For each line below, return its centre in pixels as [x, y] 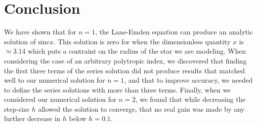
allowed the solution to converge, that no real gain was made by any [141, 109]
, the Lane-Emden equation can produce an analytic [174, 32]
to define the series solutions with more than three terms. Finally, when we [117, 89]
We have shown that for [40, 32]
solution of [20, 41]
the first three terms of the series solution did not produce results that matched [125, 70]
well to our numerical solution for [55, 80]
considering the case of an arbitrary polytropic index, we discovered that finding [125, 60]
